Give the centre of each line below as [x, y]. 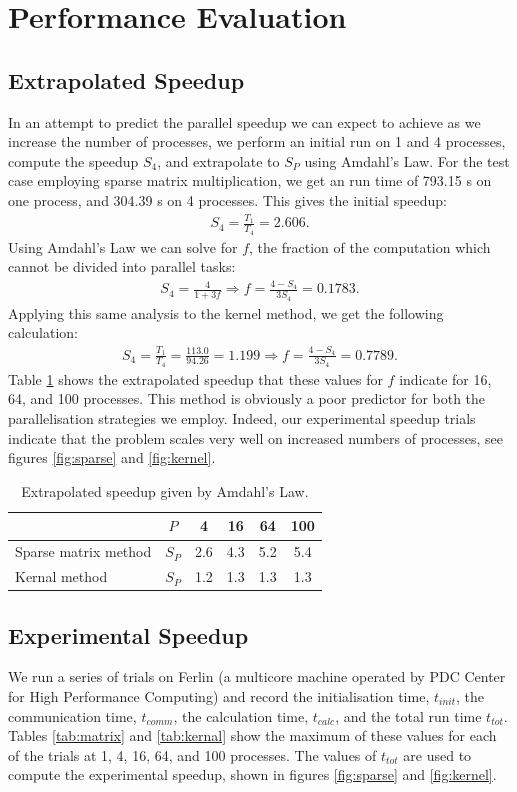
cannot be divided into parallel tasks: [122, 266]
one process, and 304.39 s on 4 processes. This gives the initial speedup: [228, 199]
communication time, [72, 715]
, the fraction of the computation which [370, 246]
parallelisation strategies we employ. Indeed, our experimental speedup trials [242, 418]
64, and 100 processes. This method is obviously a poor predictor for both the [247, 398]
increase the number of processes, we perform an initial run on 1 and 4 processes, [257, 141]
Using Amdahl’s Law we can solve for [123, 246]
